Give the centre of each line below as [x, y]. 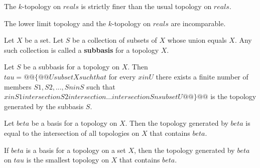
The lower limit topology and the [55, 23]
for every [122, 76]
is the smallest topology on [68, 160]
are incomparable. [198, 23]
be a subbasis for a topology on [71, 67]
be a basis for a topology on [74, 123]
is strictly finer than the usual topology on [146, 6]
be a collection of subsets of [115, 40]
